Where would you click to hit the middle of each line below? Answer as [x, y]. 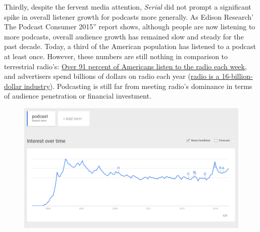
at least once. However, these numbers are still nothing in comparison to [116, 56]
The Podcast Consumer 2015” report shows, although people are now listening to [130, 27]
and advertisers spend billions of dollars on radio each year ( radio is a [112, 76]
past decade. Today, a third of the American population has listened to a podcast [130, 46]
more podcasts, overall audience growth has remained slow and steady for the [124, 36]
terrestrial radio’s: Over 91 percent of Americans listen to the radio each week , [125, 66]
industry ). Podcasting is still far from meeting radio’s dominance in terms [138, 86]
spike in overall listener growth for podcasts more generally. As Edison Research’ [129, 16]
